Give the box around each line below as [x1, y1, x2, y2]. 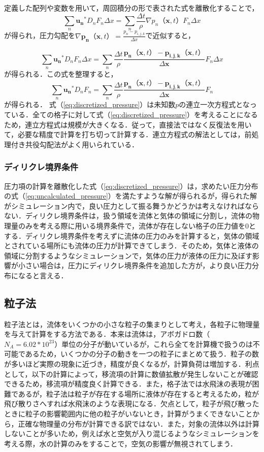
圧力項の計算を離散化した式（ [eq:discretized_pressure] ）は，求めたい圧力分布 [4, 180, 258, 191]
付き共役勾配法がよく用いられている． [11, 139, 139, 149]
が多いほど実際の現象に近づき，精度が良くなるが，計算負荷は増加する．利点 [4, 359, 259, 369]
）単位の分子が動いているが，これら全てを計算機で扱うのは [54, 338, 253, 349]
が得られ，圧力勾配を [4, 30, 75, 41]
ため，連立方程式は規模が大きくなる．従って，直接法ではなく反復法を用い [4, 119, 252, 130]
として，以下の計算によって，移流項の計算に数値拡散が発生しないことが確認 [4, 368, 258, 379]
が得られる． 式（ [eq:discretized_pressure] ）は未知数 [4, 99, 176, 110]
